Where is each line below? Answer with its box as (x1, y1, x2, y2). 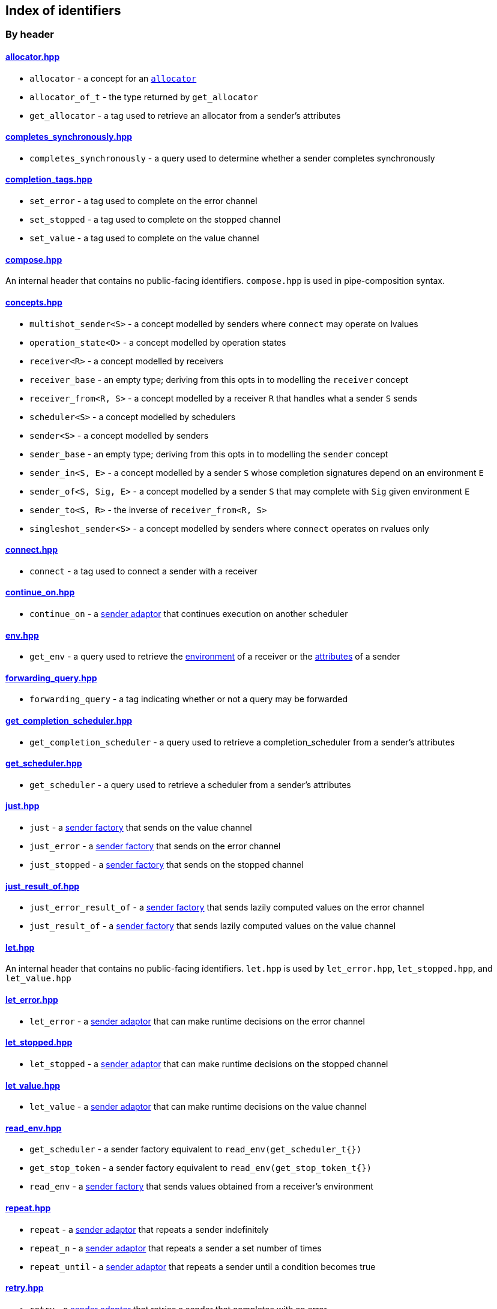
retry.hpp (5, 1283, 44, 1293)
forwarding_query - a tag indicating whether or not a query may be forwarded (29, 694, 348, 705)
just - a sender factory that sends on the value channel (29, 822, 252, 833)
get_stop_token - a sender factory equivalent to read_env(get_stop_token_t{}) (29, 1163, 372, 1173)
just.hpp (5, 801, 40, 811)
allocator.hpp (5, 52, 60, 62)
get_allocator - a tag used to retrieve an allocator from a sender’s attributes (29, 110, 341, 121)
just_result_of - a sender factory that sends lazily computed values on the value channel (29, 921, 396, 931)
